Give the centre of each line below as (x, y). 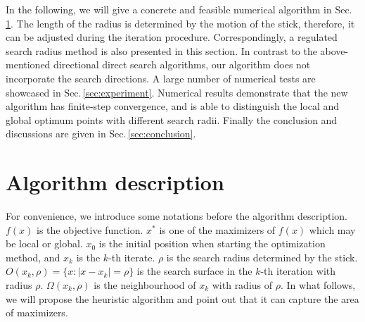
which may (332, 229)
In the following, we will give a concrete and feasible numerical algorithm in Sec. (179, 9)
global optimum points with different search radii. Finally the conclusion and (172, 119)
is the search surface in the (194, 271)
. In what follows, (318, 285)
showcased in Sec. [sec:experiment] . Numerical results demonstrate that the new (177, 92)
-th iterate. (132, 257)
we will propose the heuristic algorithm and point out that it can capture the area (182, 298)
